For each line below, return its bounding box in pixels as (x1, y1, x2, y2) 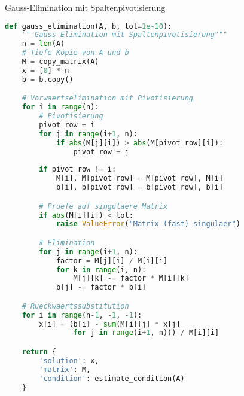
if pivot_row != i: (39, 165, 117, 174)
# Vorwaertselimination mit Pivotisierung (22, 94, 193, 103)
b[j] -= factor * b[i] (56, 283, 147, 292)
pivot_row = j (73, 147, 129, 156)
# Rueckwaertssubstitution (22, 301, 129, 310)
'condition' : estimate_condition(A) (39, 374, 185, 383)
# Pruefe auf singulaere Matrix (39, 202, 168, 211)
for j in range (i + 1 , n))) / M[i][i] (73, 328, 219, 337)
